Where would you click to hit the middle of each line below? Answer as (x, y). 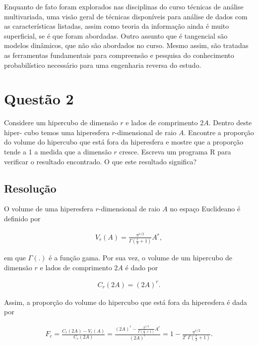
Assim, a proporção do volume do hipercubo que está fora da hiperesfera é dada (126, 302)
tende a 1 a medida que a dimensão (58, 152)
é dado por (142, 267)
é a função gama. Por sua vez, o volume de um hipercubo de (141, 258)
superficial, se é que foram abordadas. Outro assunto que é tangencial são (116, 35)
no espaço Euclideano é (205, 209)
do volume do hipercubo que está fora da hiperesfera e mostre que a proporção (124, 142)
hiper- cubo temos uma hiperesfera (57, 132)
